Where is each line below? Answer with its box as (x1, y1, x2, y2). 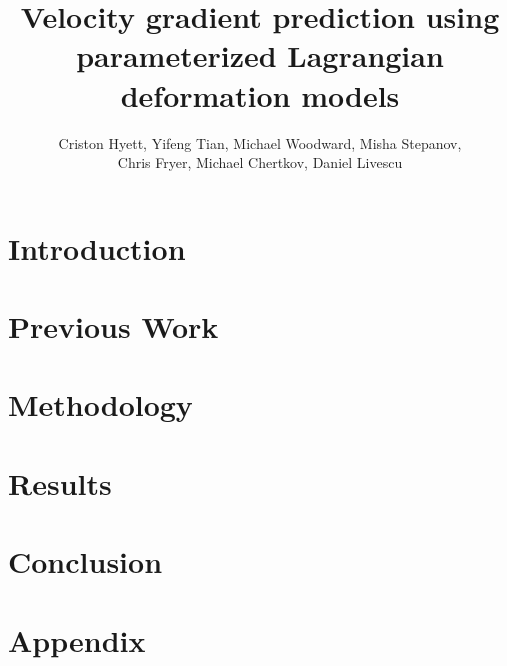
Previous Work (8, 306, 219, 347)
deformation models (120, 74, 400, 115)
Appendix (8, 619, 146, 660)
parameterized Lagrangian (76, 35, 444, 76)
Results (8, 462, 112, 503)
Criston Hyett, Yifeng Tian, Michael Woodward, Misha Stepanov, (58, 132, 462, 153)
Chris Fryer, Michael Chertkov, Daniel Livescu (117, 152, 403, 173)
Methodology (8, 384, 193, 425)
